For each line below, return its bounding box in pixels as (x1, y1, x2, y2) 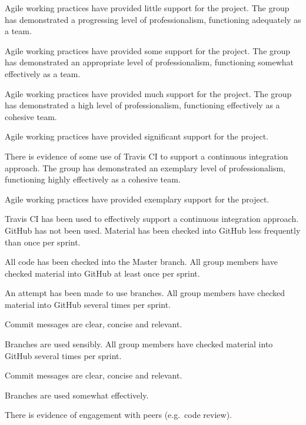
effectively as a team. (5, 67, 81, 79)
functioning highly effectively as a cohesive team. (5, 173, 181, 185)
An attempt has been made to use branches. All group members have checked (5, 287, 285, 299)
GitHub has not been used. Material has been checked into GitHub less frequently (5, 224, 301, 236)
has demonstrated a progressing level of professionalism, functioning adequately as (5, 13, 301, 25)
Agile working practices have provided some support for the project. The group (5, 44, 291, 57)
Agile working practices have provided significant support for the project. (5, 130, 269, 142)
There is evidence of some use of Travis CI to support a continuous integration (5, 150, 288, 162)
